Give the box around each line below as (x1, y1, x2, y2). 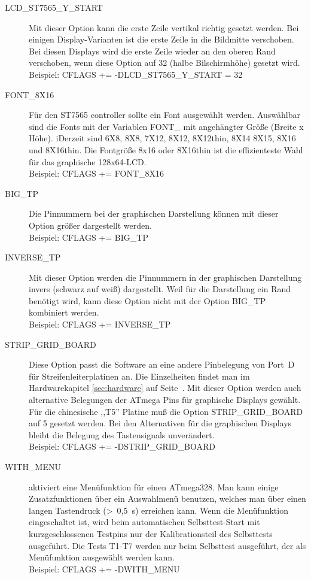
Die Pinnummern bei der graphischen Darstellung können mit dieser (29, 207, 279, 220)
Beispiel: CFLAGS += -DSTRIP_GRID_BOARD (29, 440, 215, 453)
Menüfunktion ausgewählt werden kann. (29, 551, 175, 563)
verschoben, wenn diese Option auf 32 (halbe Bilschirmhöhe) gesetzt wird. (29, 56, 300, 69)
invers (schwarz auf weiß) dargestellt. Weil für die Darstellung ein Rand (29, 283, 291, 295)
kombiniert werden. (29, 306, 99, 319)
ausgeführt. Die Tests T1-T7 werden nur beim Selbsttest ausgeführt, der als (29, 539, 306, 551)
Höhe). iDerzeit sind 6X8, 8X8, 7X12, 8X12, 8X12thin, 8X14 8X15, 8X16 (29, 132, 296, 144)
